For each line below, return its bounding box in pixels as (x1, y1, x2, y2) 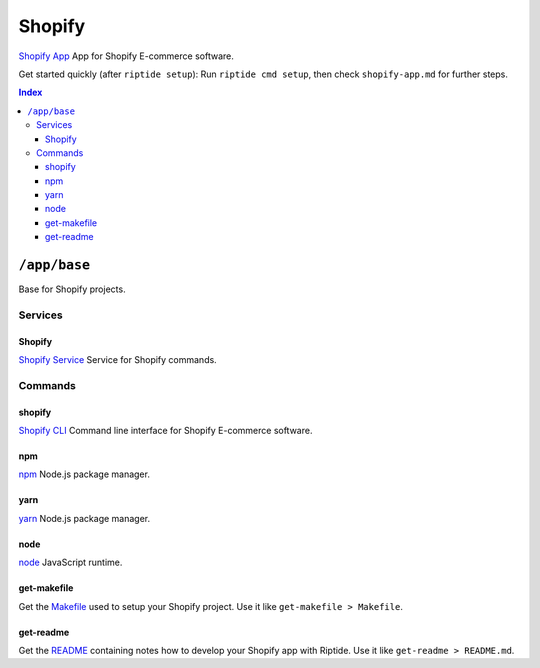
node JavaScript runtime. (18, 556, 123, 569)
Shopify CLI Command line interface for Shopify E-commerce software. (18, 425, 313, 437)
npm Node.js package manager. (18, 468, 150, 480)
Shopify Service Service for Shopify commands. (18, 354, 217, 366)
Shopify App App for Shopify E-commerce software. (18, 50, 234, 62)
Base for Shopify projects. (18, 283, 126, 295)
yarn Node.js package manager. (18, 512, 151, 524)
